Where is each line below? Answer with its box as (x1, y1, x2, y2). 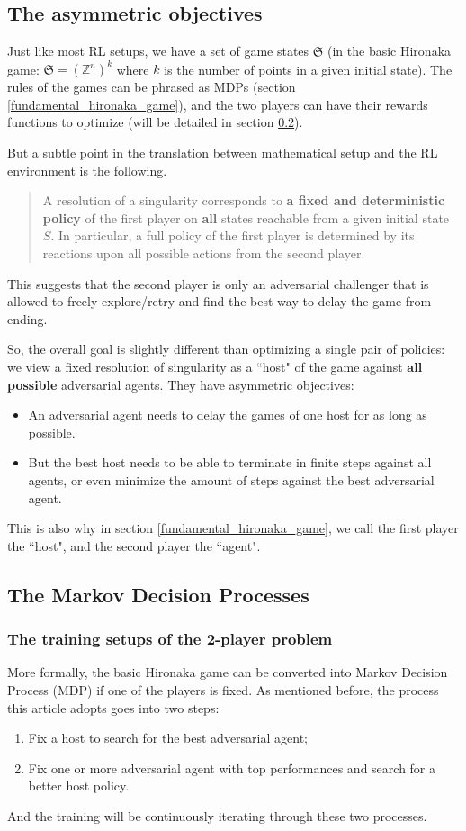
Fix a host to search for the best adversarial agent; (28, 728, 308, 747)
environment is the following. (7, 160, 167, 179)
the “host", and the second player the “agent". (7, 536, 261, 555)
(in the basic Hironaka (327, 41, 452, 60)
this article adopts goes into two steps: (7, 698, 220, 717)
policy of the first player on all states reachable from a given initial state (42, 208, 450, 227)
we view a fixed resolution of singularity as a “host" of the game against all (7, 357, 423, 376)
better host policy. (28, 776, 130, 795)
